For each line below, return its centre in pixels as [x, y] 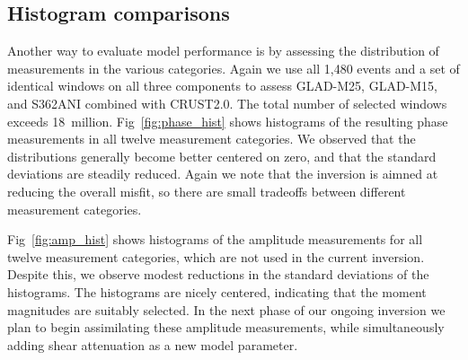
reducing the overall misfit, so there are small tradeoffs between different [207, 191]
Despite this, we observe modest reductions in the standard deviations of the [218, 274]
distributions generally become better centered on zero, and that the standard [222, 156]
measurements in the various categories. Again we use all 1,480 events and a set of [234, 68]
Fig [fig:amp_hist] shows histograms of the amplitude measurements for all [215, 239]
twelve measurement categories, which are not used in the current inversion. [216, 256]
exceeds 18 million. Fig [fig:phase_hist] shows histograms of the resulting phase [228, 121]
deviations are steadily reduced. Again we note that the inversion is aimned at [223, 174]
